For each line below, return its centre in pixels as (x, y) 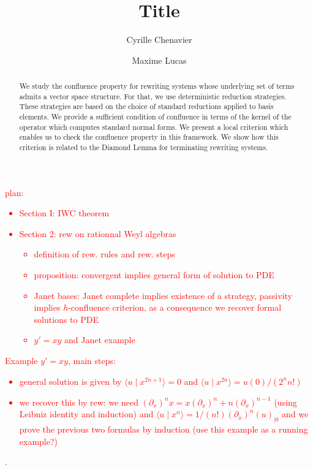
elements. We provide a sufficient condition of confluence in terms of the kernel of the (155, 117)
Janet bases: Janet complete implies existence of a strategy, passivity (163, 295)
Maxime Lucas (159, 60)
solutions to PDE (66, 319)
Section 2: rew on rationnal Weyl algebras (98, 233)
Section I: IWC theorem (64, 213)
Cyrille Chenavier (159, 40)
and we (295, 414)
